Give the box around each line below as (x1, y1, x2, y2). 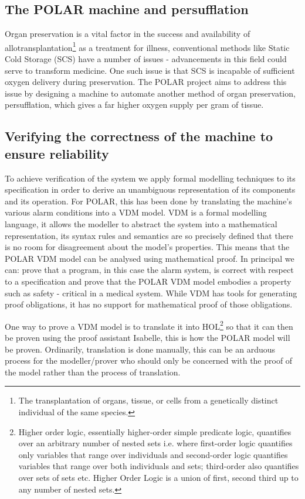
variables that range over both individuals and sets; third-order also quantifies (18, 460, 299, 472)
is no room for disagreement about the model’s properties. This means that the (5, 241, 290, 253)
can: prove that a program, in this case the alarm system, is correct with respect (5, 264, 294, 276)
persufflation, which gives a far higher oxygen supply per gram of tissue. (5, 98, 264, 111)
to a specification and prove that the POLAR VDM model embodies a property (5, 275, 292, 287)
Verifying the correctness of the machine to (5, 127, 273, 145)
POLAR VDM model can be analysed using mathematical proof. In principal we (5, 252, 294, 264)
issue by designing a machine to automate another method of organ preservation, (5, 87, 296, 99)
